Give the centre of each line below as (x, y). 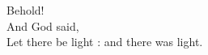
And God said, (43, 25)
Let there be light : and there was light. (105, 42)
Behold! (25, 10)
